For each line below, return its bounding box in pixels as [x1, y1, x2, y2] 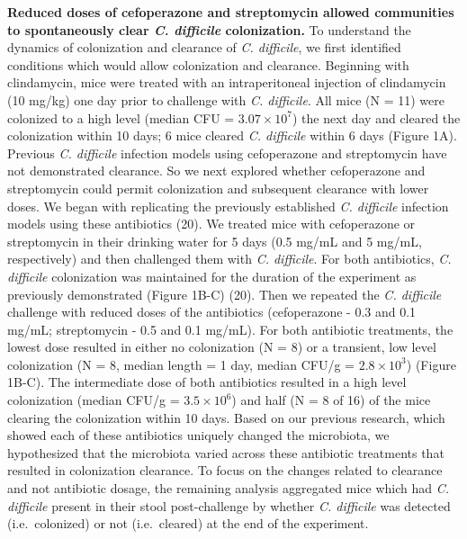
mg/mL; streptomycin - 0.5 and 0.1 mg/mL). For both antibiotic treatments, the [7, 319, 454, 338]
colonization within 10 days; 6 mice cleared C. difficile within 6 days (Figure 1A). [7, 126, 457, 145]
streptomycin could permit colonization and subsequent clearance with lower [7, 178, 429, 197]
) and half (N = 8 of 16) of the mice [231, 391, 431, 409]
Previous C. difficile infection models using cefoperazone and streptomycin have [7, 143, 447, 162]
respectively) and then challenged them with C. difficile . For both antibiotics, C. [7, 249, 452, 268]
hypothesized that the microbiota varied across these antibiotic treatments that [7, 443, 445, 462]
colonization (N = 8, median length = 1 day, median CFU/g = [7, 355, 355, 373]
